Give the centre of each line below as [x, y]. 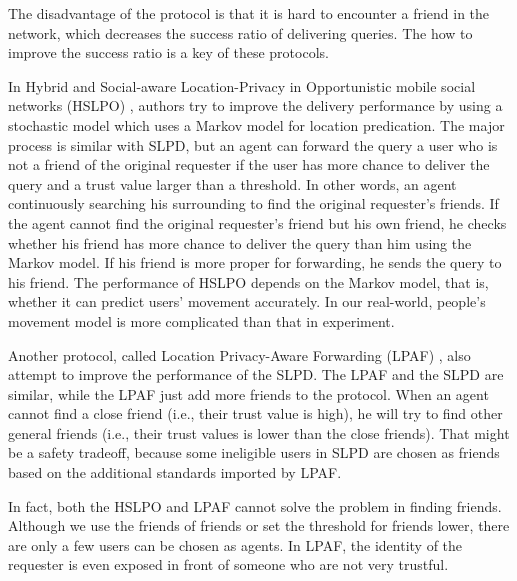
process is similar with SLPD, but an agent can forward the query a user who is [253, 144]
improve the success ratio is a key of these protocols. [168, 52]
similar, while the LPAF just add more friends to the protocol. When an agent [248, 393]
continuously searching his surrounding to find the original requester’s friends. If [253, 203]
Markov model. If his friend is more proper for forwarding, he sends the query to [255, 262]
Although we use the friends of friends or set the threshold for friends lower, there [259, 525]
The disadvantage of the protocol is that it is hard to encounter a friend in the [249, 13]
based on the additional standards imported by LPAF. [175, 472]
